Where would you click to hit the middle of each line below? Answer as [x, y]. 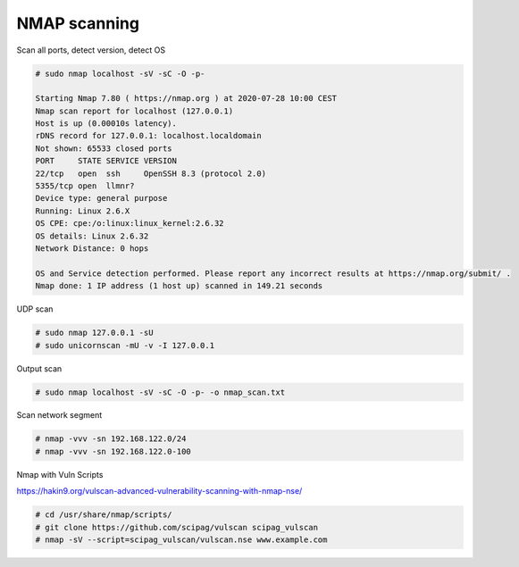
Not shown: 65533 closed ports [104, 148]
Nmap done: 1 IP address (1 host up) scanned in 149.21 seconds [179, 286]
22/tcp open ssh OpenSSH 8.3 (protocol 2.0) [151, 173]
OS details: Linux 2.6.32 [92, 236]
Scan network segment [59, 415]
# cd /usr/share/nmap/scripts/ [104, 515]
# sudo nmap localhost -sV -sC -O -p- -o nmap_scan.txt [160, 392]
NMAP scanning [78, 23]
